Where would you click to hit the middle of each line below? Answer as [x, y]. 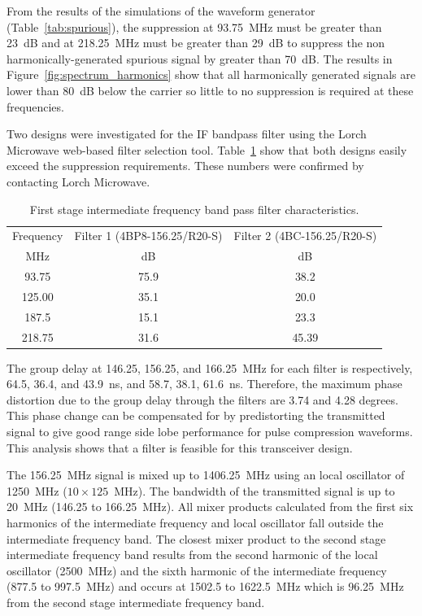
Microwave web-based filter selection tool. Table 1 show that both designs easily [207, 149]
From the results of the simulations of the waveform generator [161, 11]
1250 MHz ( [37, 490]
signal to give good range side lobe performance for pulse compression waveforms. [210, 432]
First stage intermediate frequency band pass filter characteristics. [194, 209]
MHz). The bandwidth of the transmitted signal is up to [255, 490]
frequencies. [35, 106]
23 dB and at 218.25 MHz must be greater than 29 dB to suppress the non [196, 43]
